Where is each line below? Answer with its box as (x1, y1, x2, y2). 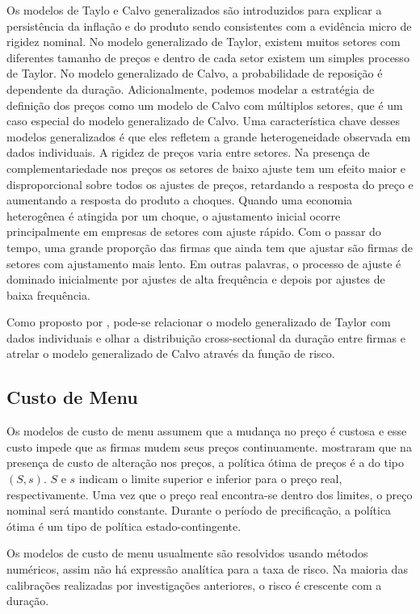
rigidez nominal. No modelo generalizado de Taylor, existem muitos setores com (6, 33, 401, 50)
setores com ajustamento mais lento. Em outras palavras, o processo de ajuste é (6, 254, 401, 271)
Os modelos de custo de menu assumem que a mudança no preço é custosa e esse (6, 423, 407, 439)
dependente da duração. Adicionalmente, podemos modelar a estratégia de (6, 80, 375, 97)
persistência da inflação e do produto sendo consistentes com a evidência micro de (6, 17, 412, 34)
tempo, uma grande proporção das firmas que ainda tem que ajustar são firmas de (6, 238, 414, 255)
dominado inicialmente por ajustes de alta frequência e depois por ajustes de (6, 271, 385, 288)
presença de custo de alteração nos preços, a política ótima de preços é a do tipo (6, 454, 405, 471)
